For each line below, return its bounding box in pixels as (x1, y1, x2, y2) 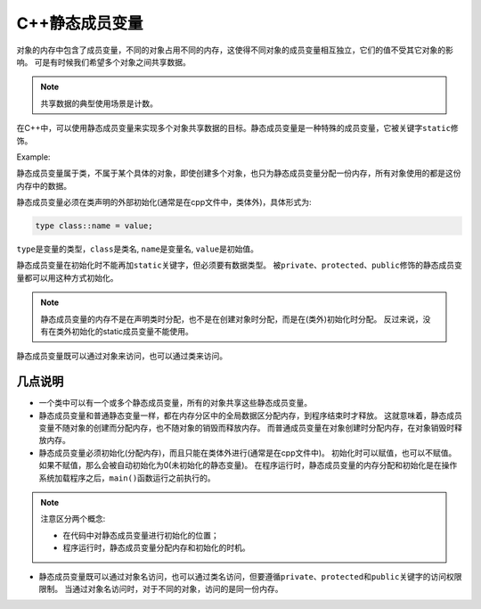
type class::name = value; (35, 221, 153, 231)
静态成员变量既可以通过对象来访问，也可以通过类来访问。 (16, 350, 227, 361)
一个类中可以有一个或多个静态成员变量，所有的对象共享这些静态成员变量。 (38, 398, 312, 408)
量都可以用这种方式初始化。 (16, 272, 118, 283)
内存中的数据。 (16, 180, 71, 191)
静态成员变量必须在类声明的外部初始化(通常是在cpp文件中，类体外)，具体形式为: (16, 197, 312, 208)
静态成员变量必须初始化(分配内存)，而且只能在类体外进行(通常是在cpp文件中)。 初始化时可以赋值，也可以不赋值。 (38, 447, 457, 458)
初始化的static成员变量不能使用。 (71, 325, 193, 336)
